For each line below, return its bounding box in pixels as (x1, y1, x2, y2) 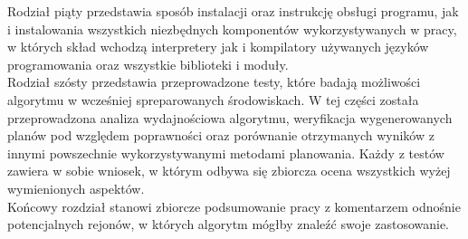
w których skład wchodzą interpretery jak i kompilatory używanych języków (7, 37, 429, 56)
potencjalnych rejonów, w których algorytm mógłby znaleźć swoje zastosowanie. (7, 215, 450, 234)
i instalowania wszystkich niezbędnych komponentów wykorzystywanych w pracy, (7, 19, 457, 38)
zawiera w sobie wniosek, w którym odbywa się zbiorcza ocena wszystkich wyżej (7, 161, 451, 180)
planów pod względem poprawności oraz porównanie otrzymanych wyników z (7, 126, 435, 145)
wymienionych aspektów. (7, 178, 145, 197)
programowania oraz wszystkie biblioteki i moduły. (7, 54, 289, 73)
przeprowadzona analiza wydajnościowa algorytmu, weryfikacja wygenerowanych (7, 108, 453, 127)
